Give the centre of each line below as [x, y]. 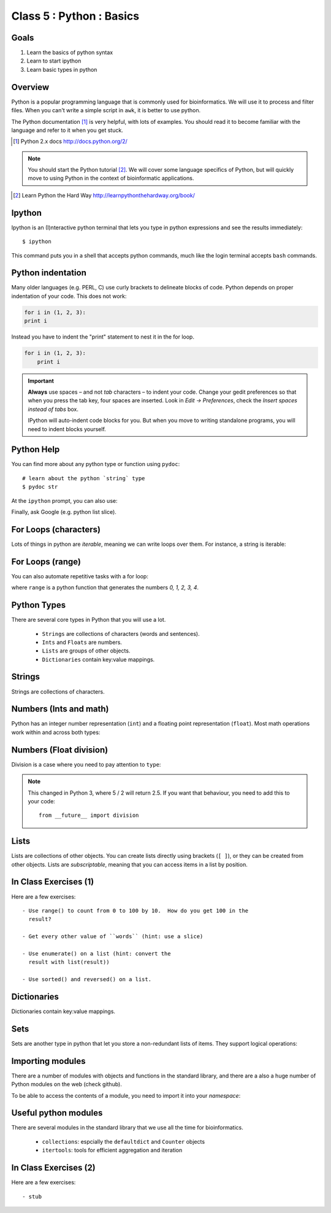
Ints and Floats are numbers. [82, 642]
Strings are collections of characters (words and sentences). [121, 633]
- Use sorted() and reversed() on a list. [87, 979]
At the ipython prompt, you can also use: [64, 500]
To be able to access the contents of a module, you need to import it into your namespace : [126, 1095]
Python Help [36, 450]
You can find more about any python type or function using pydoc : [96, 464]
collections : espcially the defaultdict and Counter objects [124, 1141]
